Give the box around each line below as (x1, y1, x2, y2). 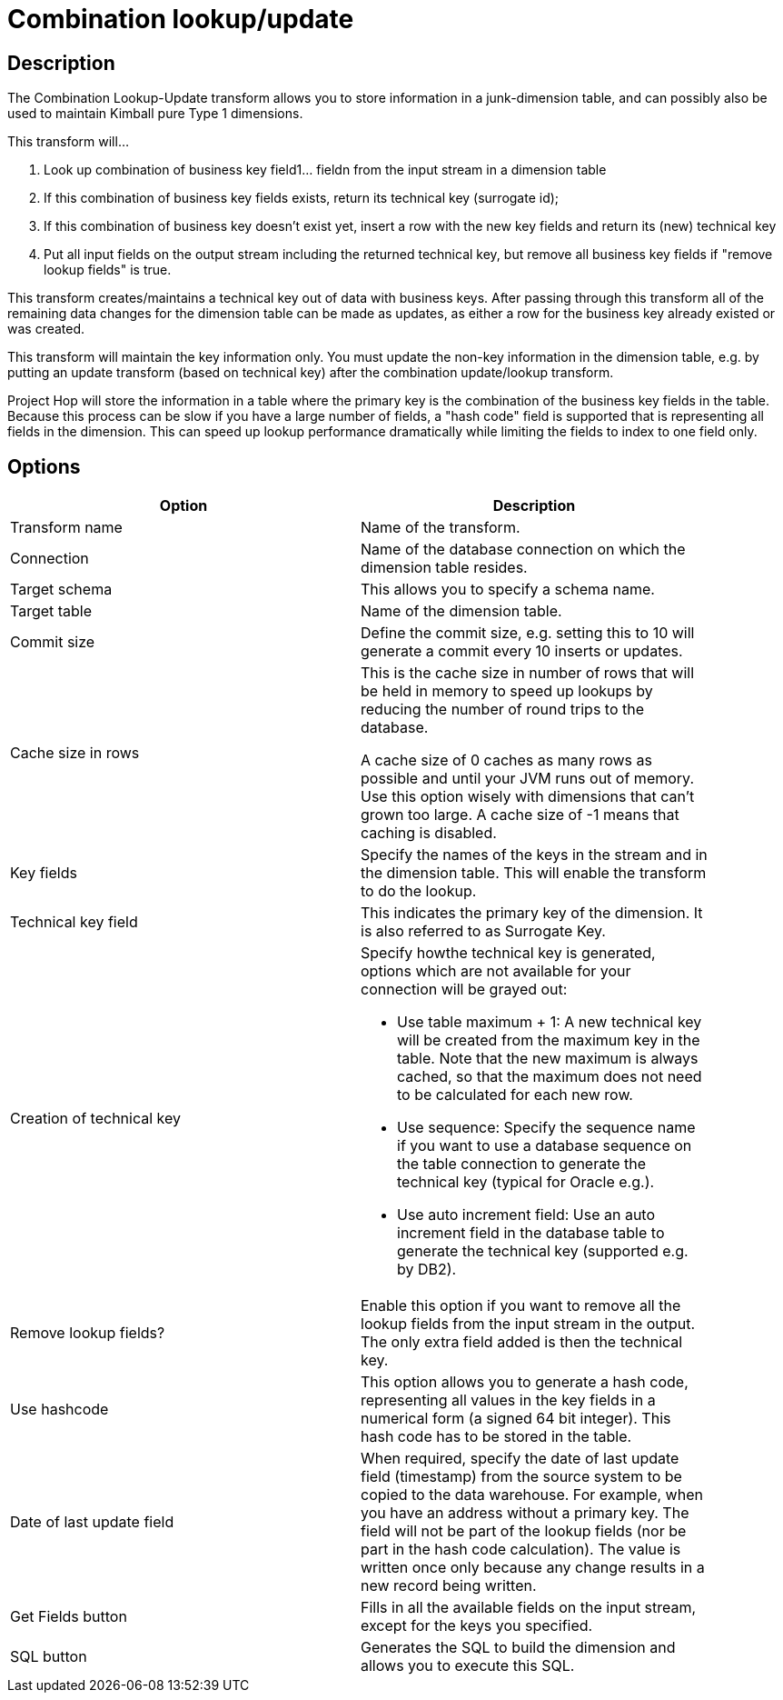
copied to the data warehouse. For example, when (361, 1485, 703, 1505)
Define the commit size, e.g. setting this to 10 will (361, 624, 695, 643)
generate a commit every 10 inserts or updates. (361, 642, 683, 661)
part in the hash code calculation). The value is (361, 1540, 681, 1559)
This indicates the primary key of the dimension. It (361, 904, 703, 923)
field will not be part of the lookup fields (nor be (361, 1522, 687, 1541)
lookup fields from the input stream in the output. (361, 1315, 696, 1334)
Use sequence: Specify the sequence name (397, 1118, 696, 1137)
